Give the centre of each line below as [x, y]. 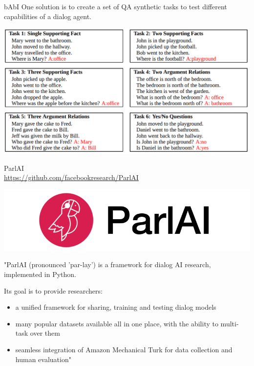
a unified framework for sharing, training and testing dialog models [116, 307]
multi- [230, 323]
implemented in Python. [40, 274]
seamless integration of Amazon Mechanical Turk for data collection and [124, 350]
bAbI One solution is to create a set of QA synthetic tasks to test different [116, 6]
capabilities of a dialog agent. [48, 16]
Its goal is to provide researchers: [53, 290]
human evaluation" [43, 359]
